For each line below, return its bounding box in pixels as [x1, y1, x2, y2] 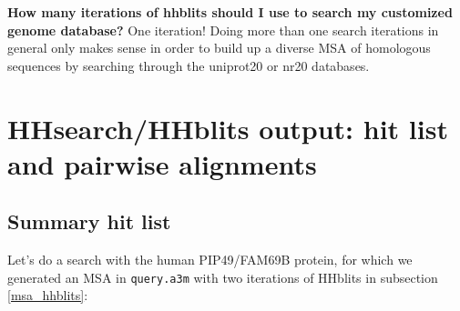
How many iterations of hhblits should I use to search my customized [7, 3, 453, 21]
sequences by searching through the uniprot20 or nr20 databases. [7, 55, 370, 75]
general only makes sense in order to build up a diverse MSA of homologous [7, 38, 431, 57]
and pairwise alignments [7, 145, 317, 182]
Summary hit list [7, 207, 171, 236]
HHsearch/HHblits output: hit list [7, 109, 448, 146]
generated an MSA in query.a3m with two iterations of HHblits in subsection [7, 267, 438, 286]
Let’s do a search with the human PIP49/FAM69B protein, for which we [7, 250, 413, 269]
